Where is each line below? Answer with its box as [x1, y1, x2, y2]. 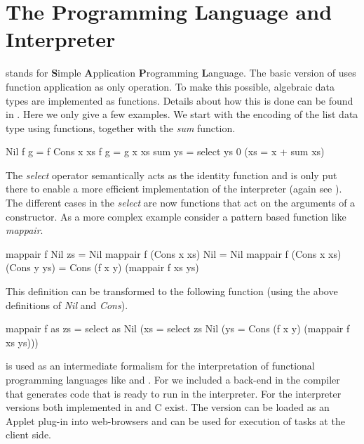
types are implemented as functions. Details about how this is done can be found [6, 93, 353, 107]
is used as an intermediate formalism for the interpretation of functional [6, 358, 315, 373]
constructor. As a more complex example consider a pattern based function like [6, 209, 346, 223]
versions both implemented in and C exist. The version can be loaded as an [6, 400, 330, 414]
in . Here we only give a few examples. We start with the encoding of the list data [6, 107, 358, 122]
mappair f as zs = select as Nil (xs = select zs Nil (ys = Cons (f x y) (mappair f [6, 321, 350, 336]
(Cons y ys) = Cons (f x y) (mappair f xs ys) [6, 260, 199, 275]
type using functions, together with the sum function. [6, 120, 236, 135]
